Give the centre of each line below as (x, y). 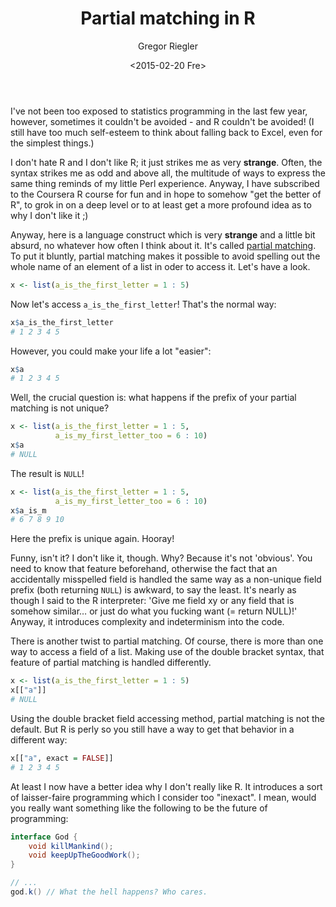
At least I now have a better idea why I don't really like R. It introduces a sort (166, 786)
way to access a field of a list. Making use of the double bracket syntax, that (167, 652)
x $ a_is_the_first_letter (62, 322)
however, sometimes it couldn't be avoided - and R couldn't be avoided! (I (162, 121)
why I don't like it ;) (49, 215)
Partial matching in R (168, 18)
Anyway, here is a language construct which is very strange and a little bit (163, 234)
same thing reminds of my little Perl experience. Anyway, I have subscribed (165, 183)
